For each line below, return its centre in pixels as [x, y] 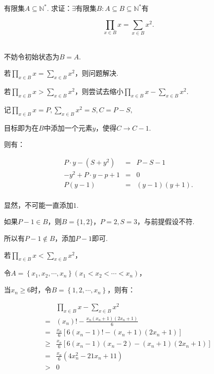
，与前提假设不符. [166, 221]
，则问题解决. [97, 73]
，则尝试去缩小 [99, 91]
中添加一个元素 [68, 127]
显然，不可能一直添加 [39, 205]
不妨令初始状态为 [32, 56]
